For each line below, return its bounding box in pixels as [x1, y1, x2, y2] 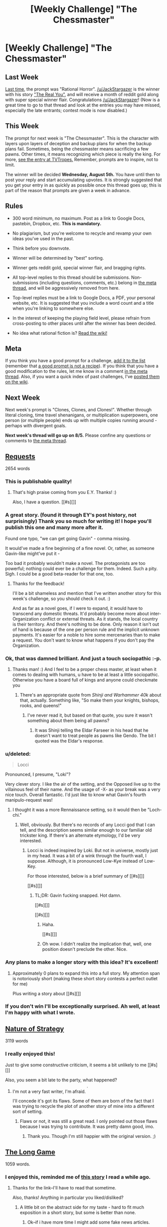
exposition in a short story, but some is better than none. [19, 1209, 136, 1215]
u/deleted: [5, 750, 31, 757]
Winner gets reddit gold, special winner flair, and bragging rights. [12, 264, 146, 271]
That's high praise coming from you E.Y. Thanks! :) [12, 489, 117, 495]
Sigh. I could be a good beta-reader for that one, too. [5, 570, 114, 576]
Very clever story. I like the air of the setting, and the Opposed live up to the [5, 781, 161, 787]
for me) [12, 981, 28, 987]
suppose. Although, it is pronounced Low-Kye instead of [27, 858, 144, 864]
